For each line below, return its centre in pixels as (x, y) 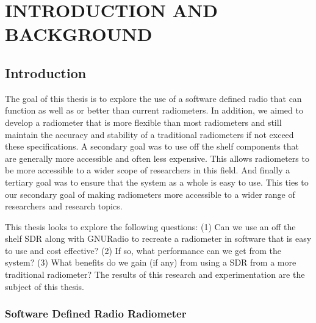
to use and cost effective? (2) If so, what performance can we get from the (143, 250)
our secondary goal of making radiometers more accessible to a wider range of (150, 194)
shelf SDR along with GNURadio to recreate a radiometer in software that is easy (158, 238)
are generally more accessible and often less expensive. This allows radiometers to (157, 158)
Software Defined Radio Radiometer (96, 314)
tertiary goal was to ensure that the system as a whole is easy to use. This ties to (157, 182)
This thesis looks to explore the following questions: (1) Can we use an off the (150, 226)
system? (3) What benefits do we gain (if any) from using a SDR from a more (151, 262)
